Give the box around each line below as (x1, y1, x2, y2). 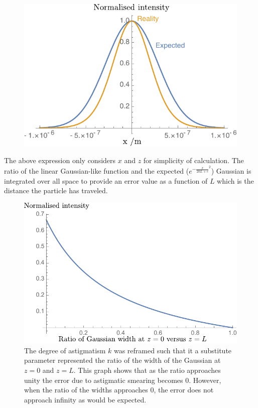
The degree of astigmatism (24, 345, 106, 355)
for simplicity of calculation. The (143, 155, 244, 166)
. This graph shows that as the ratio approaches (73, 364, 221, 375)
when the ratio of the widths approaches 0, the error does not (24, 384, 214, 395)
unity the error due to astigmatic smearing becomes (24, 374, 183, 385)
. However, (189, 374, 221, 385)
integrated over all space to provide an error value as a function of (4, 175, 208, 186)
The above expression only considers (4, 155, 116, 166)
